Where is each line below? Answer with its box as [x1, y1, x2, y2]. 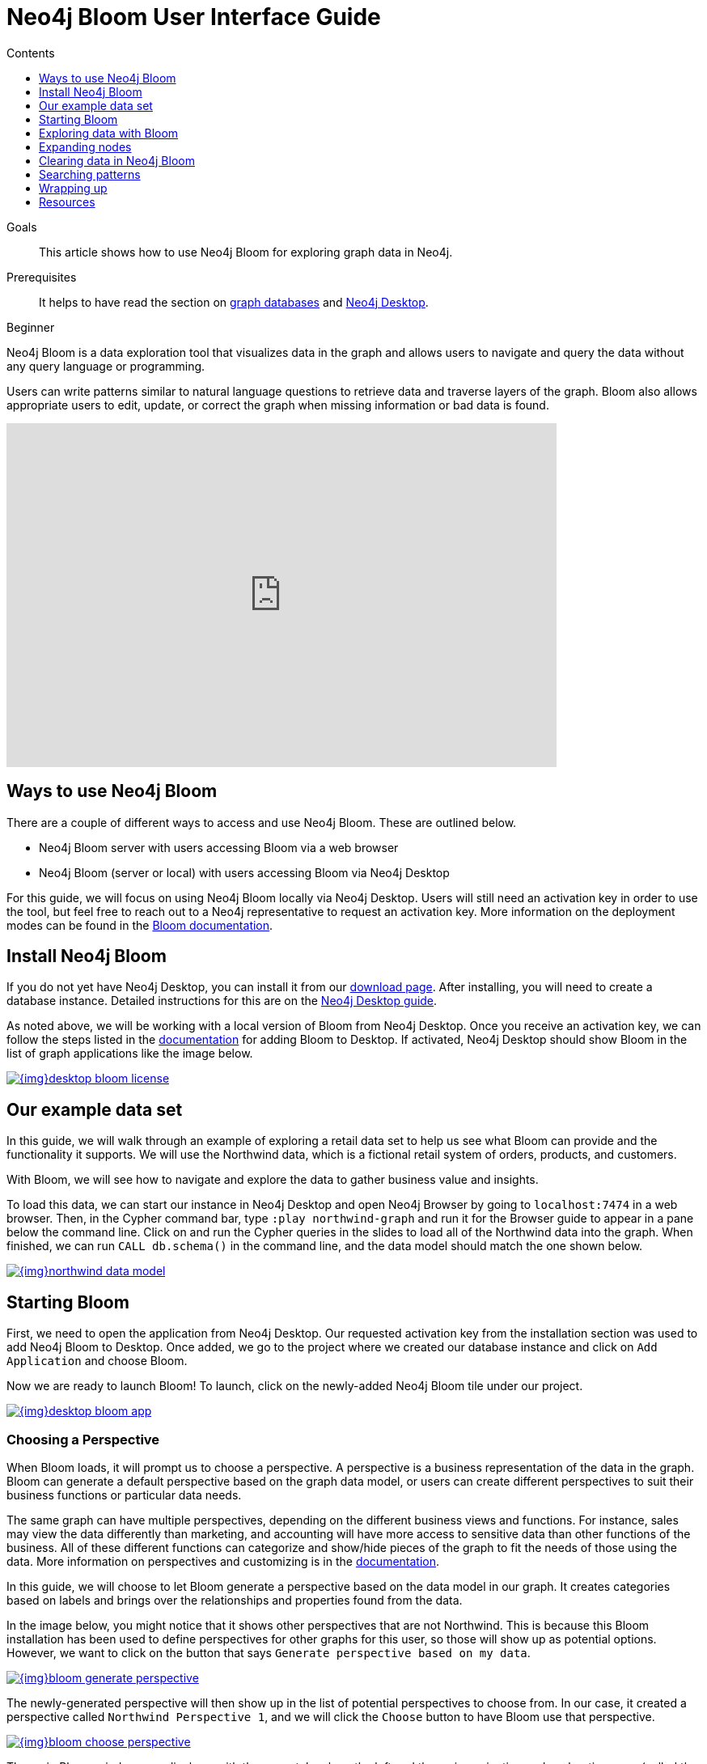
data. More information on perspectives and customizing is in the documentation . [6, 1554, 440, 1568]
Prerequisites [6, 269, 77, 284]
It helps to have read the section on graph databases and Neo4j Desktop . [39, 295, 429, 309]
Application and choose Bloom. [6, 1354, 188, 1368]
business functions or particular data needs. [6, 1487, 242, 1502]
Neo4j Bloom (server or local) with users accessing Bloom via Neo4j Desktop [39, 865, 450, 880]
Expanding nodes [39, 139, 132, 154]
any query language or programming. [6, 358, 205, 373]
